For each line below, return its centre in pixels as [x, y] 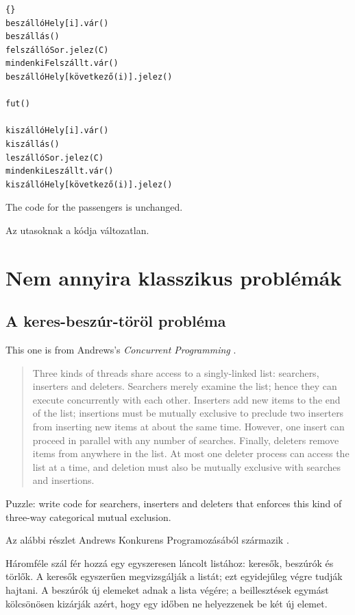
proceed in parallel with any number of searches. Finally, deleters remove [186, 440]
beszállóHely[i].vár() [57, 23]
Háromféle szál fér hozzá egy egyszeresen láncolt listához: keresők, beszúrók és [170, 562]
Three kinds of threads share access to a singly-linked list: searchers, [176, 372]
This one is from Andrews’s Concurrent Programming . [121, 350]
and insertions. [63, 480]
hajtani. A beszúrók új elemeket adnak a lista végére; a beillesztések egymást [167, 589]
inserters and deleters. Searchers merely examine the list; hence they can [185, 386]
